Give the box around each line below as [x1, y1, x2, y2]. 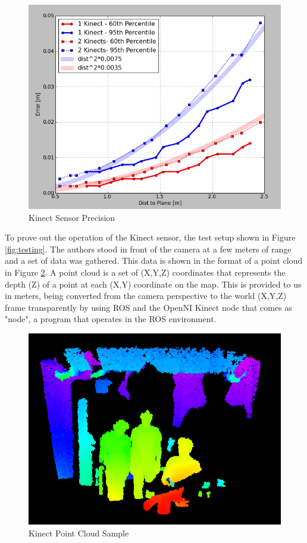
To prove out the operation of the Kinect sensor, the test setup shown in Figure [5, 231, 296, 244]
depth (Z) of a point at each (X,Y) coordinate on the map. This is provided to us [5, 277, 302, 290]
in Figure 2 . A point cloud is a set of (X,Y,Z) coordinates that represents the [5, 266, 286, 279]
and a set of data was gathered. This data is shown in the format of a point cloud [5, 254, 303, 267]
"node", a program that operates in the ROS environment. [5, 313, 217, 325]
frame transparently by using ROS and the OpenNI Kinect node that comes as [5, 301, 292, 313]
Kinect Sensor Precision [29, 211, 115, 223]
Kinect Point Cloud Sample [29, 526, 129, 539]
